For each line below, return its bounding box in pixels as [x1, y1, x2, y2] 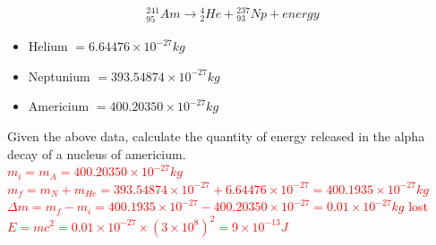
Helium [28, 37, 68, 55]
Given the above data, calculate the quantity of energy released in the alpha [7, 127, 425, 146]
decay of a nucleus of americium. [7, 144, 186, 163]
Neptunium [28, 66, 90, 85]
